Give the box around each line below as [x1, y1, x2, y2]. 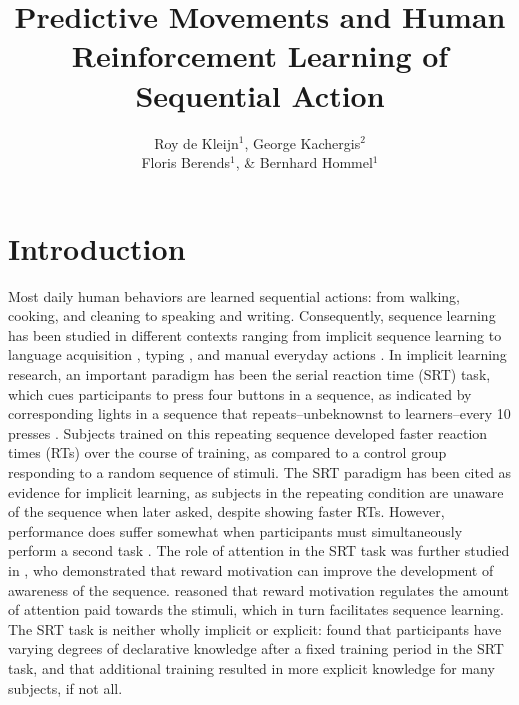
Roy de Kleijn [154, 132, 239, 153]
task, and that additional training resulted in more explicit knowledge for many [8, 657, 495, 678]
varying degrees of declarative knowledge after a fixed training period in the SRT [8, 638, 504, 659]
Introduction [8, 227, 186, 268]
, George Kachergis [244, 132, 361, 153]
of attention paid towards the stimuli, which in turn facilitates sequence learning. [8, 599, 504, 620]
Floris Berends [141, 152, 230, 173]
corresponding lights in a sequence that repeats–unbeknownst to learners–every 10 [8, 403, 511, 424]
